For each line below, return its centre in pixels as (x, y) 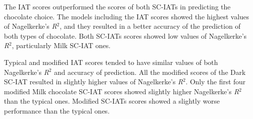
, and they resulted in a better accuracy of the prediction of (150, 26)
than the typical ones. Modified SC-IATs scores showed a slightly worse (112, 101)
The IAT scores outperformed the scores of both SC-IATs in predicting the (117, 6)
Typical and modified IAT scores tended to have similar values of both (111, 62)
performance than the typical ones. (57, 110)
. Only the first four (216, 82)
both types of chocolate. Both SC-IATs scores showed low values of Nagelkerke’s (125, 35)
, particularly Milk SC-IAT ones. (61, 45)
